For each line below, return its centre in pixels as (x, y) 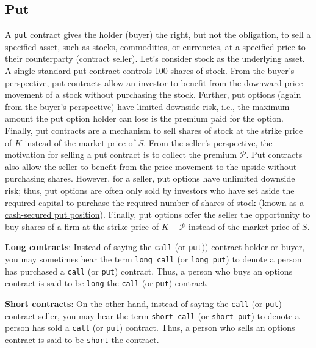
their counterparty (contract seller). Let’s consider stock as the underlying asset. (155, 58)
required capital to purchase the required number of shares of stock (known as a (155, 202)
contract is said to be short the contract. (82, 339)
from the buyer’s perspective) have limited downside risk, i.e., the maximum (147, 106)
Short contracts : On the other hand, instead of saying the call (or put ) (143, 303)
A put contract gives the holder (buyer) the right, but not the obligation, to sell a (158, 35)
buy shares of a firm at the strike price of (82, 226)
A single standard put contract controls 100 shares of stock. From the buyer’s (150, 71)
